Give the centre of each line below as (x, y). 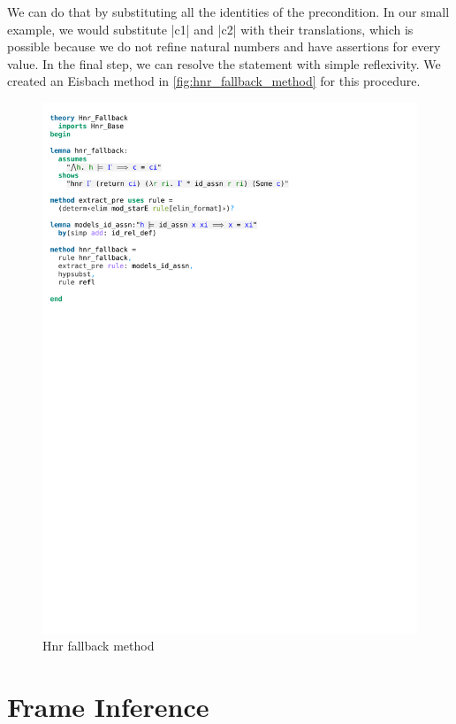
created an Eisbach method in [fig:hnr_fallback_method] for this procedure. (214, 81)
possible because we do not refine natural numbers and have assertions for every (224, 46)
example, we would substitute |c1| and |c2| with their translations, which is (210, 29)
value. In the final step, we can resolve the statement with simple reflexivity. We (224, 63)
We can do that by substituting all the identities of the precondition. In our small (228, 12)
